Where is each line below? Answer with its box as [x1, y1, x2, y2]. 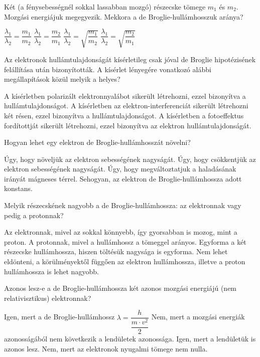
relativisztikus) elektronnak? [4, 292, 91, 303]
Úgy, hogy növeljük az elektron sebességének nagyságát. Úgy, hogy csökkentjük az [4, 153, 256, 164]
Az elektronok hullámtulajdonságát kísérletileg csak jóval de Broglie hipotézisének [4, 54, 256, 64]
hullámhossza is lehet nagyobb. [4, 266, 99, 276]
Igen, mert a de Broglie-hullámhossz [4, 311, 115, 322]
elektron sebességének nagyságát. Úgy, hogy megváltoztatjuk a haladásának [4, 163, 236, 174]
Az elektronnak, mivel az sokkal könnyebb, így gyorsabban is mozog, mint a [4, 227, 237, 237]
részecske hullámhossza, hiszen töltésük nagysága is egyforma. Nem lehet [4, 246, 228, 257]
